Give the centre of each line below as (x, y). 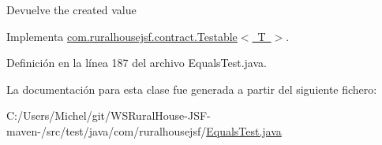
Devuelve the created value (71, 9)
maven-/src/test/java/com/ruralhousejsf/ (107, 130)
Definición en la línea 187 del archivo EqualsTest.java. (137, 63)
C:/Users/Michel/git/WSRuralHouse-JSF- (109, 115)
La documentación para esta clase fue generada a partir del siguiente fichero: (192, 89)
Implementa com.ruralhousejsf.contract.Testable (122, 36)
